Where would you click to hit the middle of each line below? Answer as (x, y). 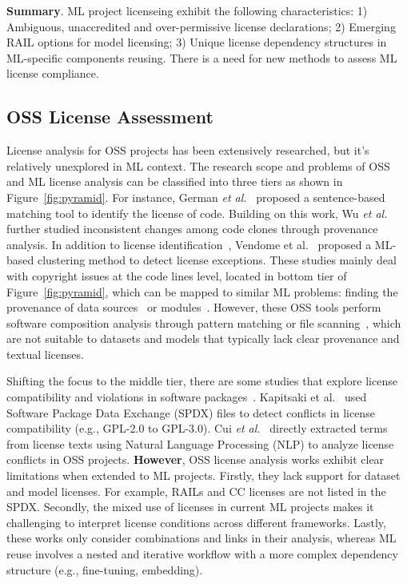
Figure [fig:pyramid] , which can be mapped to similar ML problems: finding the (202, 291)
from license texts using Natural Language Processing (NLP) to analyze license (200, 443)
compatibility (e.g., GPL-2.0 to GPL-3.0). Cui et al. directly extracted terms (197, 428)
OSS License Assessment (110, 117)
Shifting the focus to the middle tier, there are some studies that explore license (202, 381)
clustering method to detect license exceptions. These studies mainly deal (217, 260)
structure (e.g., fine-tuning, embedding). (105, 569)
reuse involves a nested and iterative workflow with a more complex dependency (202, 554)
